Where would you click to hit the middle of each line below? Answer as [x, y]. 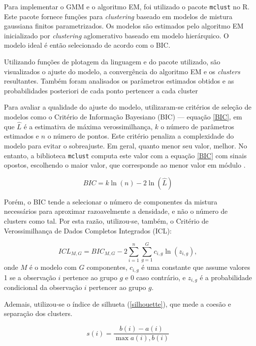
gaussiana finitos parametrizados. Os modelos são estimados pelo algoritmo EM [124, 26]
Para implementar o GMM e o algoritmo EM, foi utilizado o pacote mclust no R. [127, 6]
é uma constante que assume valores [196, 267]
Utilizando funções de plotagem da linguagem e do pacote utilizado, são [112, 62]
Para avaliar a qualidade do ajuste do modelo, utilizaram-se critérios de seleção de [128, 107]
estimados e [21, 136]
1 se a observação [30, 277]
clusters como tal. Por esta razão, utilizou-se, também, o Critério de [106, 221]
